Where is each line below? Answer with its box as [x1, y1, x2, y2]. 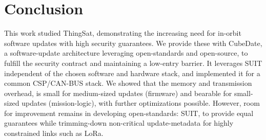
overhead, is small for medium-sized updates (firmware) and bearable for [4, 87, 232, 98]
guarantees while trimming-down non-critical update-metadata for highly [4, 118, 234, 128]
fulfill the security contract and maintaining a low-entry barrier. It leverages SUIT [4, 57, 262, 68]
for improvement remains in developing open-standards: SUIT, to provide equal [4, 107, 254, 118]
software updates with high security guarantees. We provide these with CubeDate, [4, 37, 262, 48]
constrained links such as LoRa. [4, 128, 104, 138]
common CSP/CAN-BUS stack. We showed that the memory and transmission [4, 78, 252, 88]
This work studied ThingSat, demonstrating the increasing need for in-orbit [4, 28, 241, 38]
